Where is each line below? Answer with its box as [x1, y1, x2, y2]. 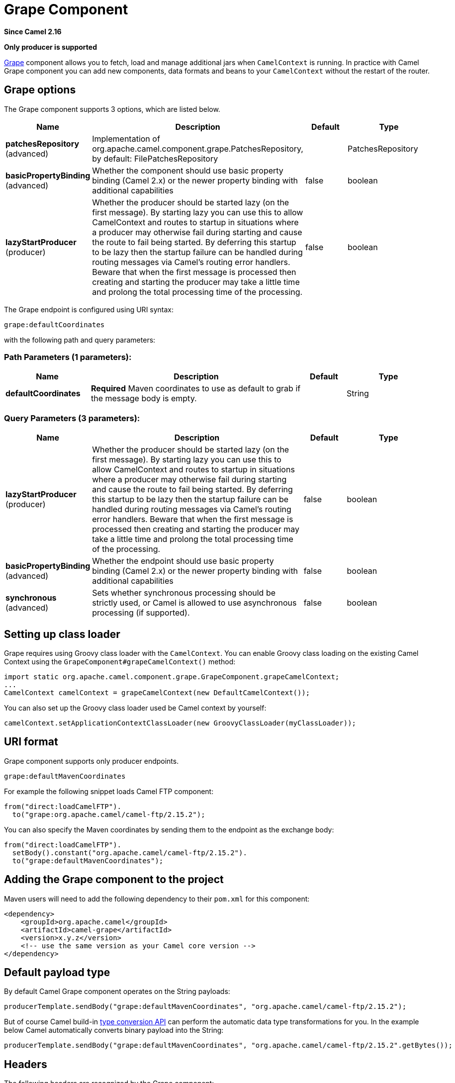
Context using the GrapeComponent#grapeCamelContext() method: [4, 657, 236, 666]
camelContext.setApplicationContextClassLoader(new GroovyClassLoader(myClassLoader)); [4, 719, 357, 727]
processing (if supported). [92, 608, 190, 618]
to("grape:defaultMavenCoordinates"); [12, 856, 164, 865]
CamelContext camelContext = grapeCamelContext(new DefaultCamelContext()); [4, 688, 310, 697]
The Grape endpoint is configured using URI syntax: [4, 305, 174, 314]
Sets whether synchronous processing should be [92, 588, 275, 598]
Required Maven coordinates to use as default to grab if [91, 383, 301, 394]
